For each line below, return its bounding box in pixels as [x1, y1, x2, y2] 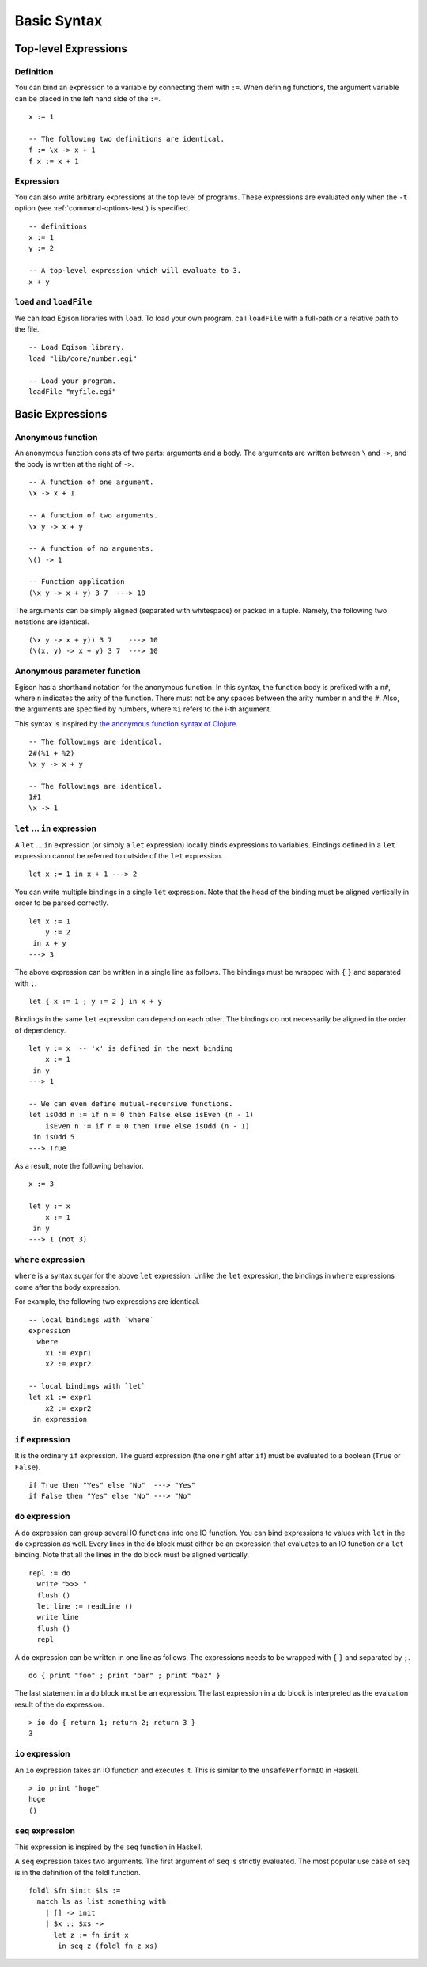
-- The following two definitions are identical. [28, 135, 225, 143]
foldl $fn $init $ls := [28, 1886, 121, 1895]
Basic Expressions [14, 407, 108, 421]
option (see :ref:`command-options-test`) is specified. [14, 203, 191, 213]
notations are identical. [14, 617, 89, 627]
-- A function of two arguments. [28, 511, 158, 520]
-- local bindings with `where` [28, 1315, 154, 1325]
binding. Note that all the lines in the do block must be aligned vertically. [14, 1550, 249, 1560]
